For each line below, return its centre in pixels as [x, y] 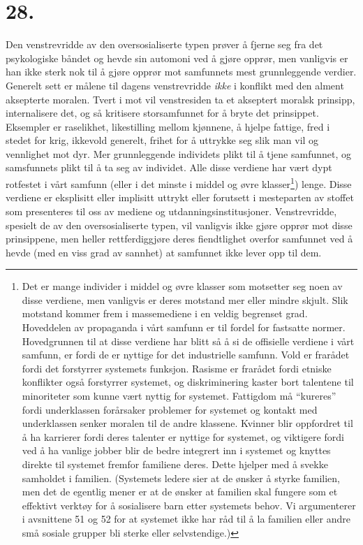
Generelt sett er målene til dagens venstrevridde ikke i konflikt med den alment [175, 85]
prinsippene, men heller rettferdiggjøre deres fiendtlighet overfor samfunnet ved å [179, 239]
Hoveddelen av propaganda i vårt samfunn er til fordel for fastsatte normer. [184, 327]
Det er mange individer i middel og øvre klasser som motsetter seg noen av [182, 286]
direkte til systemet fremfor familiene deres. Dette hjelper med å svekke [175, 464]
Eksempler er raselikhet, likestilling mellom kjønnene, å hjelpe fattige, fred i [168, 126]
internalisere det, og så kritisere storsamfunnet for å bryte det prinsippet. [162, 113]
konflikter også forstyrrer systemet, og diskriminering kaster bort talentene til [188, 382]
